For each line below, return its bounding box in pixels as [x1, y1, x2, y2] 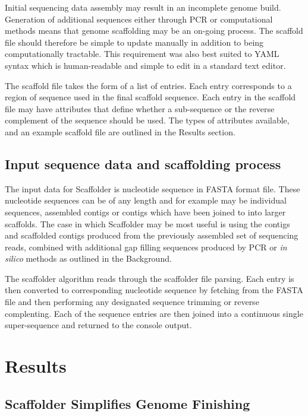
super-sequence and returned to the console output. [5, 319, 192, 331]
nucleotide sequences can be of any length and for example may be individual [5, 194, 287, 207]
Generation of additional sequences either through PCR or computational [5, 12, 273, 25]
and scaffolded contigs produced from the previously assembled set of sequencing [5, 229, 298, 242]
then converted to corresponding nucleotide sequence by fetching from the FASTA [5, 284, 303, 296]
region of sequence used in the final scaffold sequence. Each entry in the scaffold [5, 91, 296, 103]
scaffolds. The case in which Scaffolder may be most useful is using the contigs [5, 217, 290, 230]
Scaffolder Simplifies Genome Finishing [5, 394, 250, 412]
